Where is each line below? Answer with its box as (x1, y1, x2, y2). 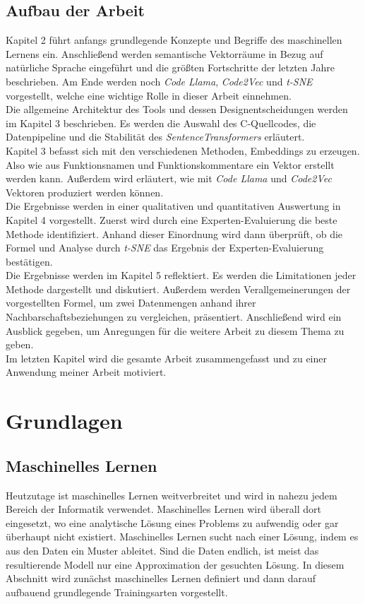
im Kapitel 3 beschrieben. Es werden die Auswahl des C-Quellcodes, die (6, 115, 316, 130)
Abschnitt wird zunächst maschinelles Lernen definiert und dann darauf (6, 571, 316, 586)
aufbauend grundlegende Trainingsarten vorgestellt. (6, 584, 228, 599)
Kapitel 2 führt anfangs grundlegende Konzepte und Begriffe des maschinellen (6, 32, 342, 47)
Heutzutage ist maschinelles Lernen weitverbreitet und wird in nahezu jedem (6, 487, 337, 502)
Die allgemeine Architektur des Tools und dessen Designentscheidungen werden (6, 102, 348, 117)
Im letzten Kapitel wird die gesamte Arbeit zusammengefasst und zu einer (6, 350, 327, 365)
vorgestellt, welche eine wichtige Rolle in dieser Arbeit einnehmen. (6, 88, 292, 102)
